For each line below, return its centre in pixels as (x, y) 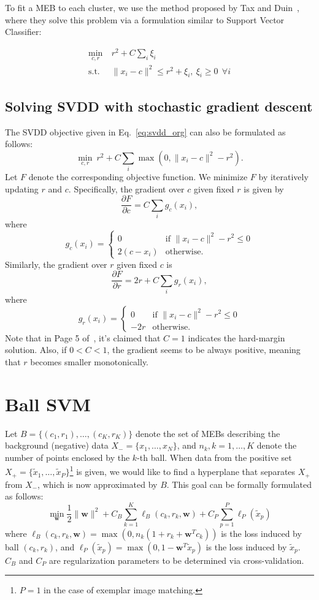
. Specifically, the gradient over (126, 188)
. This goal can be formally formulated (239, 484)
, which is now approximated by (98, 484)
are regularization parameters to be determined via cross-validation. (176, 560)
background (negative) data (57, 445)
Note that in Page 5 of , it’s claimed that (83, 337)
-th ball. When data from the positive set (214, 457)
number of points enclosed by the (67, 457)
